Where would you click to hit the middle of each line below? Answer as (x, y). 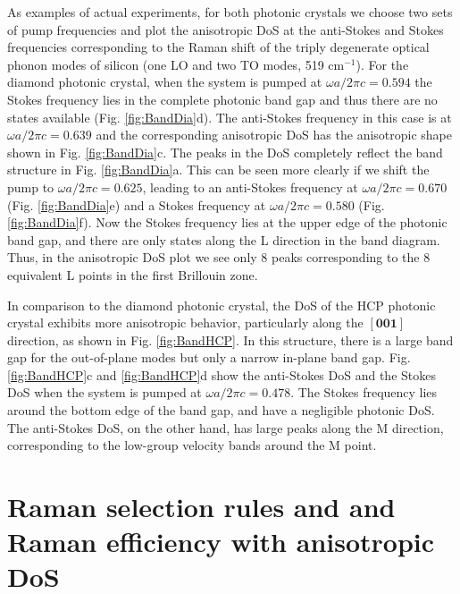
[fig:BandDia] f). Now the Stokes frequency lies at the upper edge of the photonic (227, 222)
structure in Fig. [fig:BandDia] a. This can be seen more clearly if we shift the (218, 170)
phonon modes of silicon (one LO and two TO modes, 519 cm (176, 64)
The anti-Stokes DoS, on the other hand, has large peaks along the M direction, (226, 427)
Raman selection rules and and (201, 507)
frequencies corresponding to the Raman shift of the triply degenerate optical (218, 47)
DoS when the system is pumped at (105, 392)
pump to (31, 187)
